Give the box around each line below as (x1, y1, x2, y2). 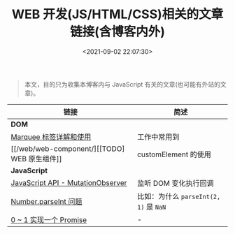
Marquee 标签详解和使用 (10, 132, 92, 142)
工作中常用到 (137, 132, 180, 142)
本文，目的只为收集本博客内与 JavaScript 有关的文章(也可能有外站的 (24, 80, 221, 88)
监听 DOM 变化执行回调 (137, 178, 214, 188)
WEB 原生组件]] (10, 154, 62, 163)
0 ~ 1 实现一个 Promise (10, 214, 87, 224)
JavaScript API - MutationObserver (10, 177, 127, 187)
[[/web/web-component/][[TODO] (10, 144, 125, 154)
